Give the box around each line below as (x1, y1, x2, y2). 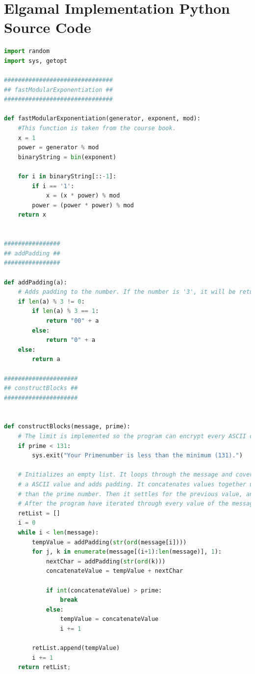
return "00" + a (46, 317, 99, 324)
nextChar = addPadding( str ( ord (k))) (46, 558, 166, 565)
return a (32, 356, 60, 363)
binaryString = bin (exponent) (18, 153, 117, 161)
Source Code (4, 17, 91, 37)
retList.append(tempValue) (32, 645, 120, 652)
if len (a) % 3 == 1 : (32, 308, 99, 315)
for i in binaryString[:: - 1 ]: (18, 173, 117, 180)
